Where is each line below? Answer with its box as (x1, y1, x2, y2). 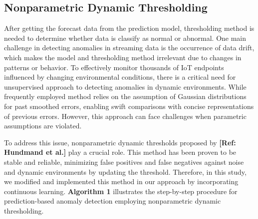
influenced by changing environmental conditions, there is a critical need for (4, 72, 236, 82)
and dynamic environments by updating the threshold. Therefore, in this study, (4, 166, 247, 177)
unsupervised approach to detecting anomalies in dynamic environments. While (4, 81, 247, 92)
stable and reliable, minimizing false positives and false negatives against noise (4, 156, 244, 167)
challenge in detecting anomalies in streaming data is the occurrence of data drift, (4, 42, 255, 53)
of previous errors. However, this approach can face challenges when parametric (4, 110, 247, 121)
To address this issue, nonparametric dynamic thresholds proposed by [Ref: (4, 137, 236, 147)
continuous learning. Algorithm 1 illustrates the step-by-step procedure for (4, 186, 238, 196)
